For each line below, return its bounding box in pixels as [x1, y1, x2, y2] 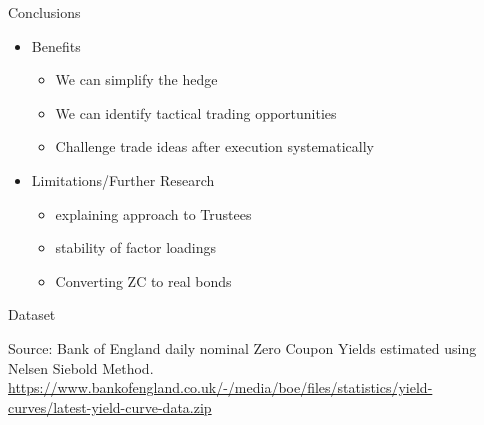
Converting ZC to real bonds [55, 270, 232, 291]
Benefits [31, 35, 81, 56]
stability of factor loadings [55, 237, 217, 258]
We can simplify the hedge [55, 69, 218, 90]
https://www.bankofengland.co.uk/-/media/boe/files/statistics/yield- [8, 377, 433, 398]
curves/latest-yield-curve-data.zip [8, 396, 212, 417]
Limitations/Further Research [31, 169, 215, 190]
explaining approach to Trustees [55, 203, 252, 224]
